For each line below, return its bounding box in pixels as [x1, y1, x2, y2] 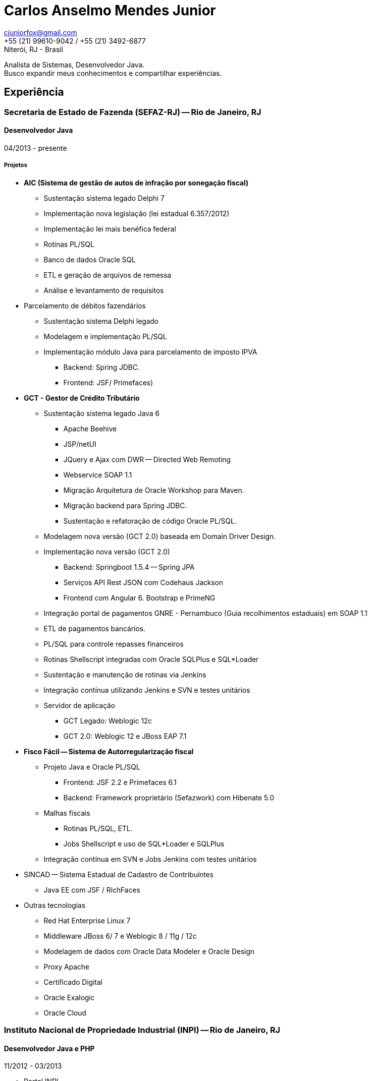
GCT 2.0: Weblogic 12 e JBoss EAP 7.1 [63, 731, 187, 740]
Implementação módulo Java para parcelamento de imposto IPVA [44, 347, 257, 356]
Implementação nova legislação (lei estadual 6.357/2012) [44, 209, 229, 218]
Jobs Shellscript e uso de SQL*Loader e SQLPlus [63, 839, 224, 848]
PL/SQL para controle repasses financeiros [44, 639, 184, 648]
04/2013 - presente [4, 143, 67, 152]
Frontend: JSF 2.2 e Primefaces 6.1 [63, 778, 177, 786]
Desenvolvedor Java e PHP [4, 1044, 95, 1053]
